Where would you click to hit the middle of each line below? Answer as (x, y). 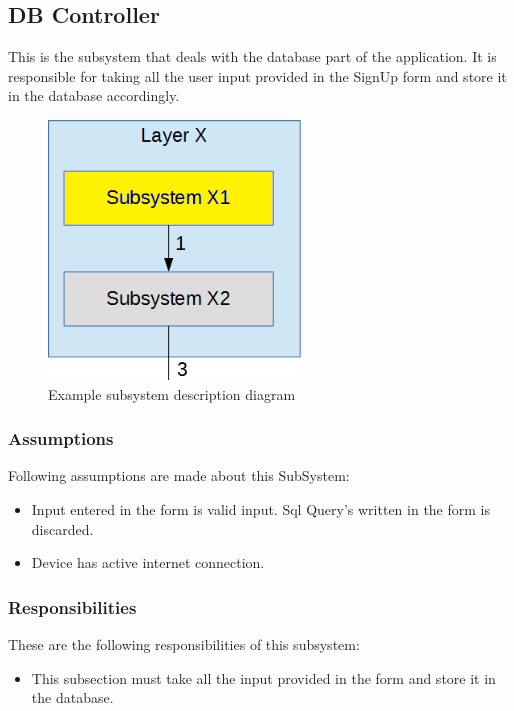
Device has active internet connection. (148, 562)
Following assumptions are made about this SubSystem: (179, 475)
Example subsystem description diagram (172, 393)
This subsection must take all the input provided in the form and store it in (263, 677)
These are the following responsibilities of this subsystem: (184, 644)
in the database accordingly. (94, 95)
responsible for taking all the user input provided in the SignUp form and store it (257, 75)
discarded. (62, 528)
